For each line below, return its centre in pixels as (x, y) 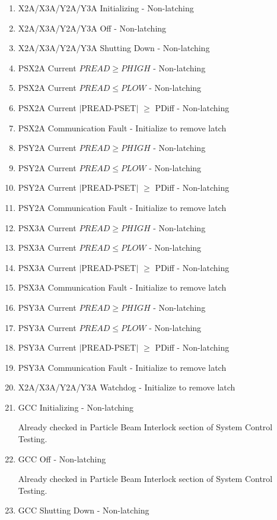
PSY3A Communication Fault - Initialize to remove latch (122, 367)
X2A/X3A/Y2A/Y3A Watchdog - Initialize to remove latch (127, 387)
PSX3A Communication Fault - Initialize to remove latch (122, 287)
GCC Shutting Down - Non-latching (84, 510)
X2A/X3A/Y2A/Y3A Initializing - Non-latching (106, 8)
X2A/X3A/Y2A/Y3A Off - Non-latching (92, 28)
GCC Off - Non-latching (62, 458)
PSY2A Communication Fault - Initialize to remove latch (122, 207)
